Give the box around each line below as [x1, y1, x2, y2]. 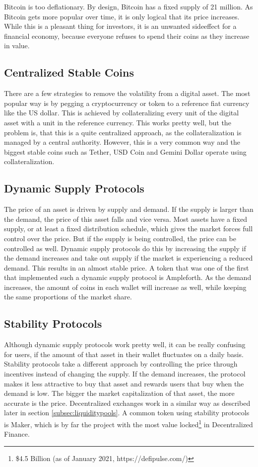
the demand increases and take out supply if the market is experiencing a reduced [4, 253, 253, 263]
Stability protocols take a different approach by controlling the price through [4, 359, 238, 369]
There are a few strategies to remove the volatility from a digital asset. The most [4, 88, 251, 98]
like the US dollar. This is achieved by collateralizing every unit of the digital [4, 107, 239, 118]
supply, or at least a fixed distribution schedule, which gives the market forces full [4, 223, 253, 234]
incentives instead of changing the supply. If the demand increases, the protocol [4, 369, 246, 379]
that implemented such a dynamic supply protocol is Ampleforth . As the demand [4, 272, 252, 282]
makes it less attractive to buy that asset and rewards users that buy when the [4, 378, 244, 388]
